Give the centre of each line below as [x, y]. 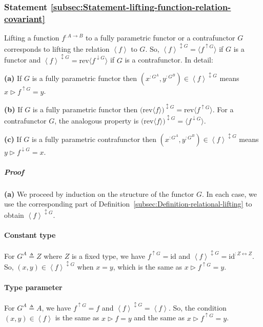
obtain [14, 215]
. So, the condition [197, 307]
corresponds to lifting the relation [57, 48]
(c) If [13, 139]
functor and [23, 60]
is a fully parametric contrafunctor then [94, 139]
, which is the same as [148, 267]
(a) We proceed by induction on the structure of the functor [99, 193]
